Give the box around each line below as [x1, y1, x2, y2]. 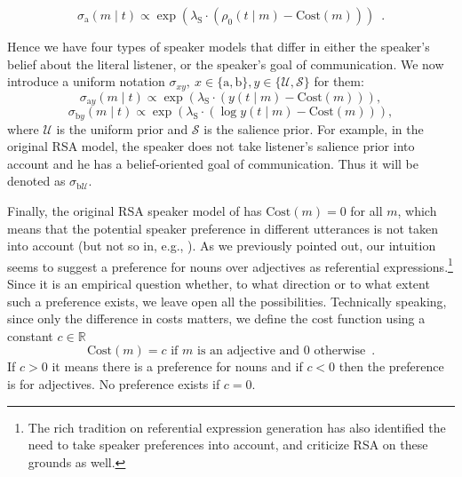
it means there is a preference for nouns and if [52, 357, 303, 376]
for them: [314, 72, 364, 91]
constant [7, 326, 53, 345]
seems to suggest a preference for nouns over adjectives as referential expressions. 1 [7, 254, 453, 275]
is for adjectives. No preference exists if [7, 374, 220, 393]
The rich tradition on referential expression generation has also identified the [28, 417, 446, 436]
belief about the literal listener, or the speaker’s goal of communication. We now [7, 54, 444, 73]
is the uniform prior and [56, 119, 188, 138]
